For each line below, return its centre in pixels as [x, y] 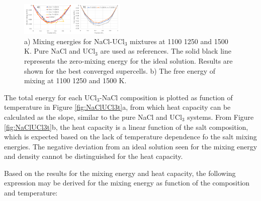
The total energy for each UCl [51, 97]
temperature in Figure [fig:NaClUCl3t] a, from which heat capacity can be [117, 107]
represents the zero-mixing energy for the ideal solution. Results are [128, 60]
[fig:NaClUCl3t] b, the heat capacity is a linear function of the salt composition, [126, 127]
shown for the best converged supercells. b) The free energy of [120, 70]
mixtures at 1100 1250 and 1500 [179, 41]
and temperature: [31, 193]
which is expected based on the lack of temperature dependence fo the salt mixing [130, 137]
